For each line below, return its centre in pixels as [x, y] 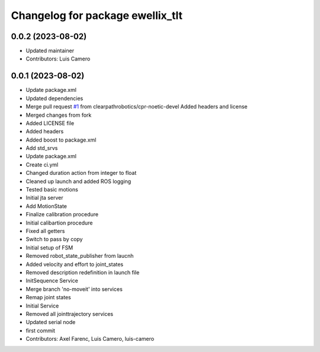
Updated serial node [51, 322]
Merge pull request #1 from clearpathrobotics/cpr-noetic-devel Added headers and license [137, 107]
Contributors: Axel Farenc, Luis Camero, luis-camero [90, 339]
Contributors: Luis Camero [58, 59]
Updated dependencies [55, 98]
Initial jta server [44, 198]
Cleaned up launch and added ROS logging [79, 181]
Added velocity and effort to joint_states [75, 264]
